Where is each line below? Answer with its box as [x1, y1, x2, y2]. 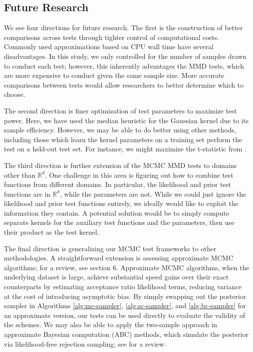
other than [4, 169, 36, 180]
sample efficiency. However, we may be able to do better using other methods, [4, 125, 236, 135]
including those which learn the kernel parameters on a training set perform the [4, 134, 242, 144]
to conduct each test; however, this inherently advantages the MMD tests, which [4, 60, 244, 71]
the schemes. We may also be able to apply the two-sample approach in [4, 319, 217, 330]
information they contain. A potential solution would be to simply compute [4, 207, 229, 218]
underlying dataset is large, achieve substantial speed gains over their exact [4, 272, 229, 282]
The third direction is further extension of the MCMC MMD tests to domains [4, 160, 237, 170]
